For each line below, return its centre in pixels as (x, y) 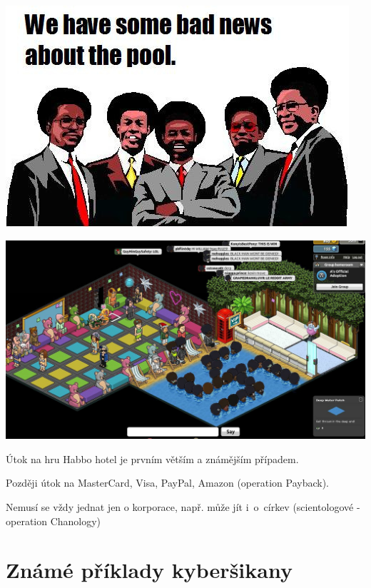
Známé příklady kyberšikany (149, 570)
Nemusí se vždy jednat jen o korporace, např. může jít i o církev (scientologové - (183, 506)
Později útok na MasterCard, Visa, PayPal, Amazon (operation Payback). (167, 483)
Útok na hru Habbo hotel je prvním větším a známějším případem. (152, 458)
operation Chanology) (54, 521)
